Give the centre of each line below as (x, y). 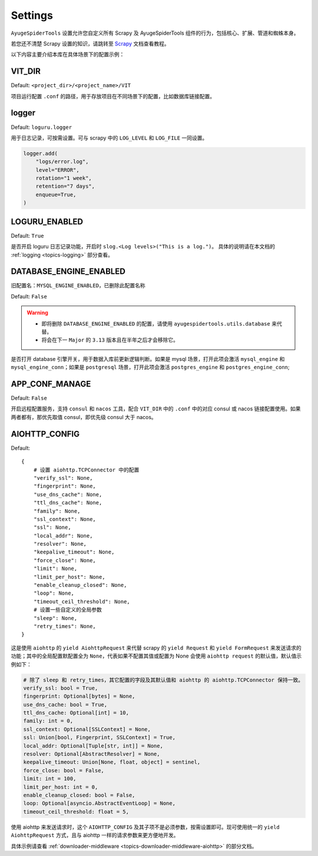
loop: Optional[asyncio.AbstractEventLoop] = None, (100, 803)
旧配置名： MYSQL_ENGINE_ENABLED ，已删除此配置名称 (78, 286)
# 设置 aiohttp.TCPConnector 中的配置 (86, 470)
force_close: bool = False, (64, 770)
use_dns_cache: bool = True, (65, 704)
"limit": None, (55, 569)
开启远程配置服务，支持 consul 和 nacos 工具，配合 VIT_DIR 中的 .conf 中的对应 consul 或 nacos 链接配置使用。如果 (156, 409)
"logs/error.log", (62, 162)
